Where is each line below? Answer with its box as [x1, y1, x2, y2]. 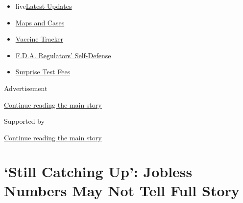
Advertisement [4, 83, 48, 93]
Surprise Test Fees [15, 67, 71, 77]
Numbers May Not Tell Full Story [4, 180, 240, 200]
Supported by [4, 116, 45, 126]
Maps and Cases [15, 17, 65, 27]
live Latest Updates [15, 1, 72, 11]
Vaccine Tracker [15, 34, 64, 44]
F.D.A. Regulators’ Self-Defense [15, 50, 111, 60]
